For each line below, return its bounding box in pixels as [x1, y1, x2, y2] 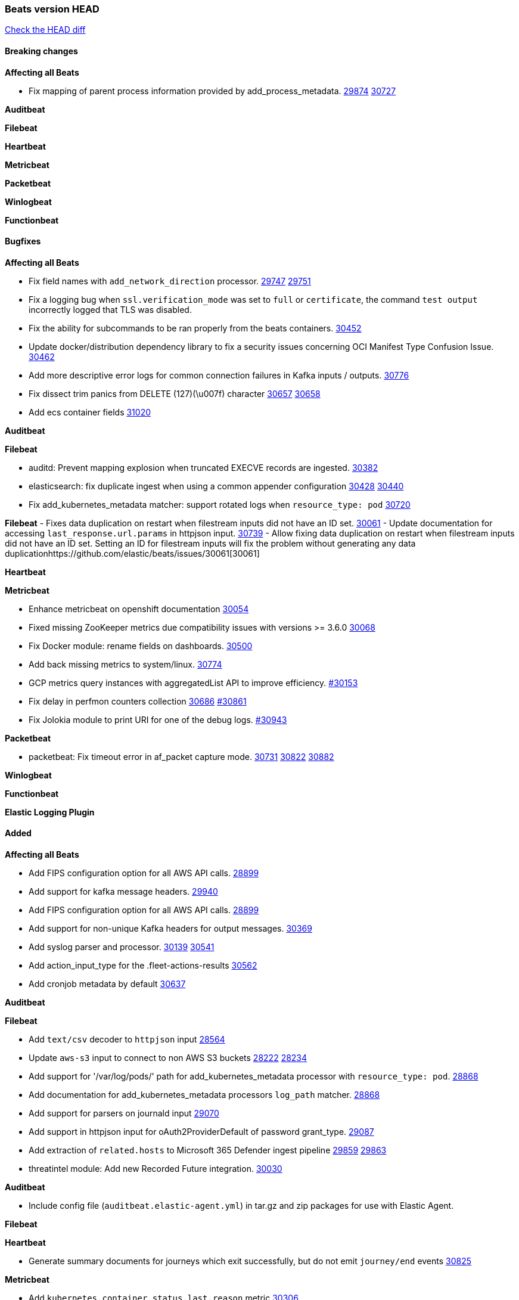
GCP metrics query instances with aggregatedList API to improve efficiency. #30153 [29, 677, 358, 688]
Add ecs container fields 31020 [29, 407, 151, 417]
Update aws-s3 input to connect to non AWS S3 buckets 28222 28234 [29, 1053, 307, 1063]
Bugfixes [5, 236, 41, 247]
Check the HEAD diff [5, 24, 86, 35]
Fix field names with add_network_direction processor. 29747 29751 [29, 275, 311, 286]
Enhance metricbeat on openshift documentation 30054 [29, 603, 249, 614]
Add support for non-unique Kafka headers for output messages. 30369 [29, 923, 312, 934]
